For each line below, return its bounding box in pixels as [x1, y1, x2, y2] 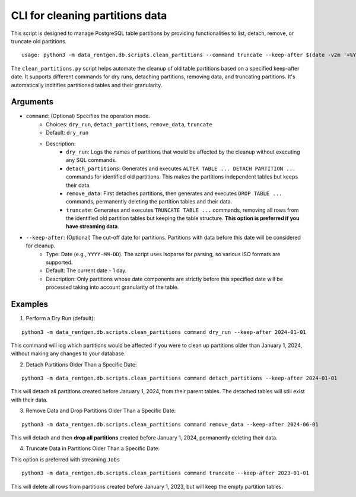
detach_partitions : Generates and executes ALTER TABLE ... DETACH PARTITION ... [66, 165, 296, 172]
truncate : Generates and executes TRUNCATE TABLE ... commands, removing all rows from [66, 206, 299, 214]
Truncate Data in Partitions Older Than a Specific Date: [26, 445, 160, 452]
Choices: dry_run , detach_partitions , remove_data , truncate [46, 120, 213, 128]
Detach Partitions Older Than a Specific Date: [26, 361, 137, 368]
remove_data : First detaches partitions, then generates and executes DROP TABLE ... [66, 190, 282, 197]
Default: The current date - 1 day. [46, 267, 127, 274]
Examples [11, 300, 49, 310]
